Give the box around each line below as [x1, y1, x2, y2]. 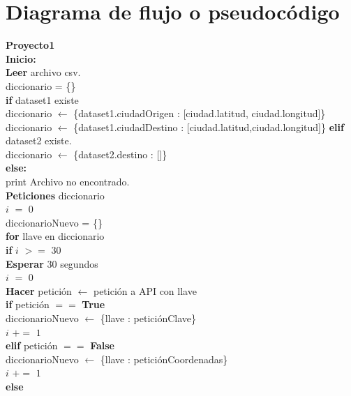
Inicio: [6, 51, 36, 66]
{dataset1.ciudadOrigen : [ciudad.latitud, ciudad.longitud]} [73, 106, 326, 121]
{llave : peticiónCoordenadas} [100, 351, 228, 366]
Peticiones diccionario [6, 188, 105, 202]
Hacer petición [6, 283, 72, 298]
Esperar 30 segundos [6, 256, 98, 271]
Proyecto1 [6, 38, 55, 52]
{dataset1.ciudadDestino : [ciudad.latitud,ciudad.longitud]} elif [73, 119, 344, 134]
